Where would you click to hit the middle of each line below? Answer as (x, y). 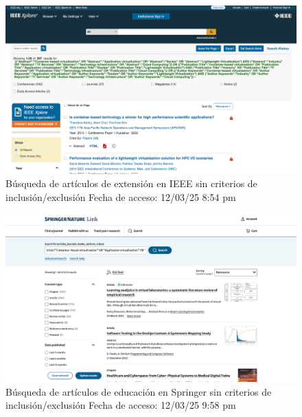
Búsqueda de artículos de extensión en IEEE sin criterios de (131, 183)
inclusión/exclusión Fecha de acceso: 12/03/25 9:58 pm (121, 405)
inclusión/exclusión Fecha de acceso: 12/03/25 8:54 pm (121, 196)
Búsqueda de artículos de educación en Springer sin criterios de (139, 391)
